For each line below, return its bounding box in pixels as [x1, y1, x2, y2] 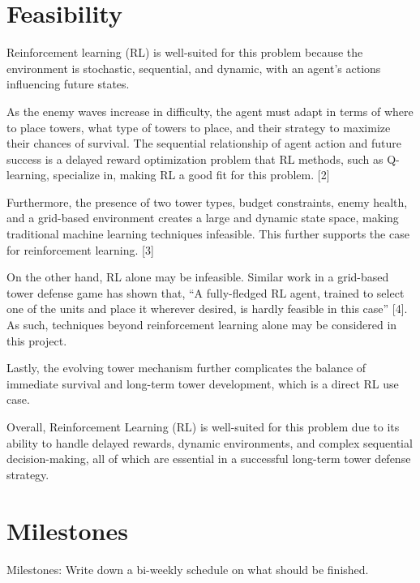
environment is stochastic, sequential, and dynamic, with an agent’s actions [6, 59, 381, 76]
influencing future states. [6, 75, 130, 92]
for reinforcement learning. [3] [6, 241, 154, 258]
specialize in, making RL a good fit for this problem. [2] [53, 166, 330, 183]
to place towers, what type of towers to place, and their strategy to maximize [6, 118, 391, 135]
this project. [6, 332, 67, 349]
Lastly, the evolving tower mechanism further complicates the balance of [6, 359, 366, 376]
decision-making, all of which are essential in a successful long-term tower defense [6, 450, 411, 467]
